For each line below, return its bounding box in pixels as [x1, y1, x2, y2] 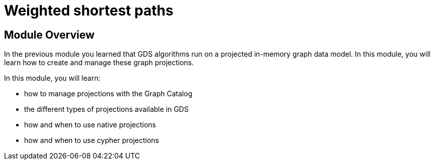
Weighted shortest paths [4, 2, 174, 19]
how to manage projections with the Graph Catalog [24, 89, 192, 98]
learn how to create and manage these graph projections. [4, 58, 194, 67]
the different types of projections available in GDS [24, 105, 189, 114]
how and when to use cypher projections [24, 136, 159, 145]
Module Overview [4, 28, 95, 41]
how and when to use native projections [24, 120, 156, 129]
